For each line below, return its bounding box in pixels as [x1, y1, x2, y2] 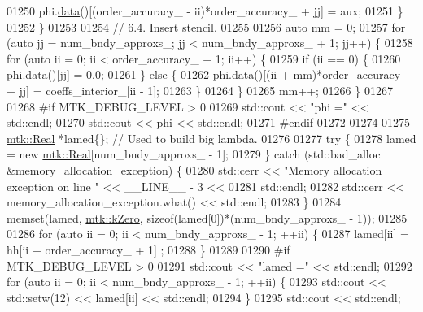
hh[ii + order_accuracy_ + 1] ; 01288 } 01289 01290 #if [7, 240, 290, 258]
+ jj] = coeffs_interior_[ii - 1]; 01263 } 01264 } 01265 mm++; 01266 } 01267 [7, 81, 393, 98]
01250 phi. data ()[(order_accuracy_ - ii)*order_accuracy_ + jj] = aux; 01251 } [7, 2, 403, 19]
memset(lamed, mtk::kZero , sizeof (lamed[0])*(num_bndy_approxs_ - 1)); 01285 [7, 209, 408, 226]
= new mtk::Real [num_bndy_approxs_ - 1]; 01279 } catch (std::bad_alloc [7, 145, 381, 162]
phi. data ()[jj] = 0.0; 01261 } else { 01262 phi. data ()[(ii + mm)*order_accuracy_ [7, 66, 409, 83]
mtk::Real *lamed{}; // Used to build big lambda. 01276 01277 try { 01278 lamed [7, 129, 416, 146]
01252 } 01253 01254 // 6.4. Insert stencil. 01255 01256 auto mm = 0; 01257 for [7, 18, 406, 35]
